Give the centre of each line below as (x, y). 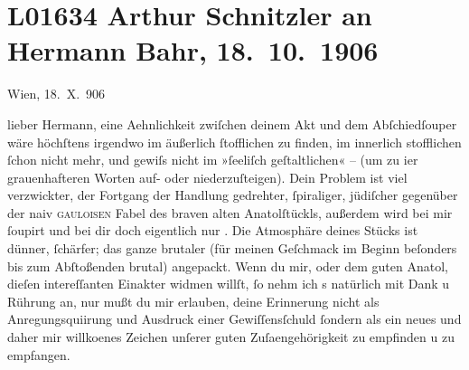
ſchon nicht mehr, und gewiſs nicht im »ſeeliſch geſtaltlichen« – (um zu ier (213, 160)
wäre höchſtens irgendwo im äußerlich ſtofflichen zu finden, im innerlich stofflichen (234, 142)
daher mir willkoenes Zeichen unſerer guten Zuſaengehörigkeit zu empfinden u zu (231, 337)
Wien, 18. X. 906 (56, 94)
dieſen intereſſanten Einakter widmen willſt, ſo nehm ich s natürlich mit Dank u (229, 284)
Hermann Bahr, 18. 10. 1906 (193, 50)
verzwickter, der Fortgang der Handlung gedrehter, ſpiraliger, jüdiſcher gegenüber (233, 195)
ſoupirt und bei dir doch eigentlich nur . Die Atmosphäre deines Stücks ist (213, 230)
